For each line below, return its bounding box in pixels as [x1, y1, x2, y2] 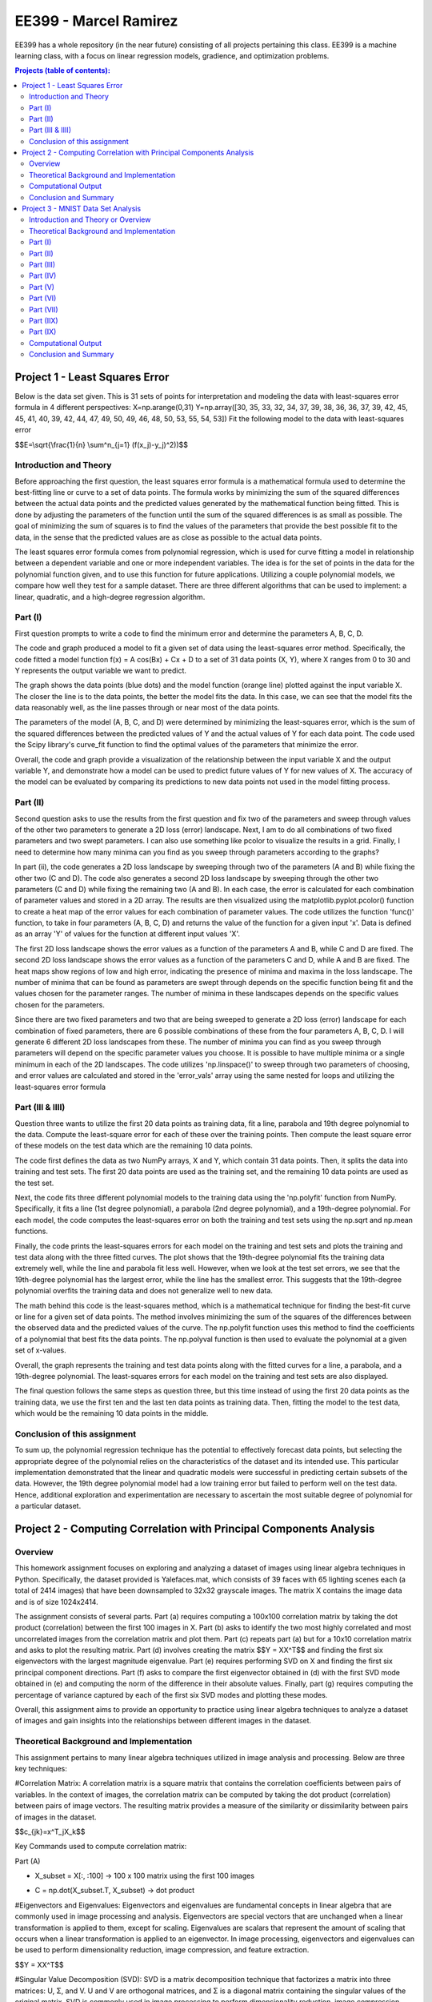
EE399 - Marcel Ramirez [14, 12, 178, 30]
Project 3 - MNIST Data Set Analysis [22, 204, 142, 214]
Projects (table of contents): [14, 66, 111, 75]
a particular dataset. [14, 1501, 82, 1511]
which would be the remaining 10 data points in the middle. [14, 1409, 209, 1418]
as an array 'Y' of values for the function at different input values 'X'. [14, 929, 240, 939]
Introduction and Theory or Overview [29, 215, 151, 224]
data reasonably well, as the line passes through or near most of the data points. [14, 703, 280, 713]
